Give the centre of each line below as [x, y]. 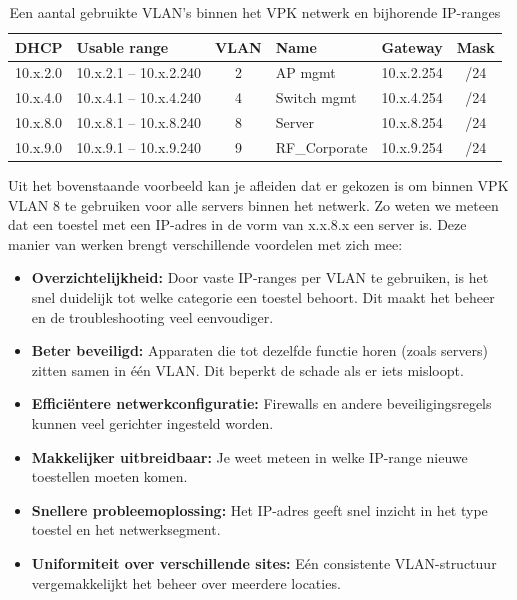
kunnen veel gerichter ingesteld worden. [152, 423]
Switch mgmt [316, 97]
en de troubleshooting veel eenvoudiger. [152, 316]
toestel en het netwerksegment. [126, 529]
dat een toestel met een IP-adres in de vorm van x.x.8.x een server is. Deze [237, 224]
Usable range [122, 46]
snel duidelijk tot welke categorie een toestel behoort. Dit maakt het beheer [263, 297]
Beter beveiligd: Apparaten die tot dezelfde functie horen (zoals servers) [259, 350]
